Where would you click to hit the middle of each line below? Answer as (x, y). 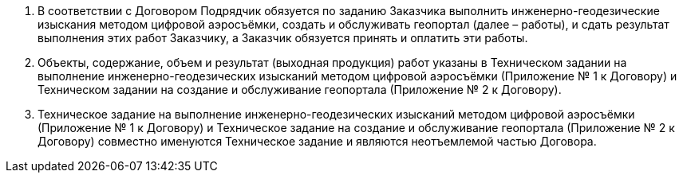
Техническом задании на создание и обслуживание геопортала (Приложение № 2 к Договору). (300, 89)
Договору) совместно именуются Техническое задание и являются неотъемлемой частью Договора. (317, 141)
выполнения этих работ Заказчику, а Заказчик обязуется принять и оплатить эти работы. (283, 38)
